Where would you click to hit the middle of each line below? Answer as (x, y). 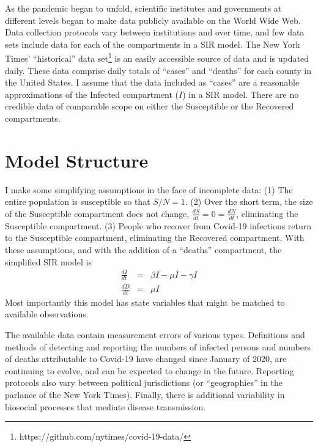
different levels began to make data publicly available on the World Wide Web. (153, 20)
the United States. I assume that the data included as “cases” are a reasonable (152, 82)
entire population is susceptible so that (78, 201)
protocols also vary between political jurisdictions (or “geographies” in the (144, 382)
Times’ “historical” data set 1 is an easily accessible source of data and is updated (157, 57)
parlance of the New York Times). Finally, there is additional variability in (145, 395)
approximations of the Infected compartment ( (92, 94)
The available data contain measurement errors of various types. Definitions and (155, 335)
